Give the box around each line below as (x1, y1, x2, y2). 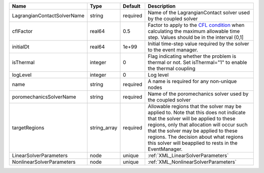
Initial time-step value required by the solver (147, 41, 249, 47)
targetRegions (12, 125, 44, 131)
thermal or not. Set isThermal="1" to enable (147, 59, 247, 65)
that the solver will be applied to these (147, 115, 236, 122)
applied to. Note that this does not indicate (147, 109, 246, 116)
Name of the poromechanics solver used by (147, 90, 249, 97)
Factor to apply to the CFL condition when (147, 22, 244, 28)
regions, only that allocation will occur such (147, 121, 248, 128)
